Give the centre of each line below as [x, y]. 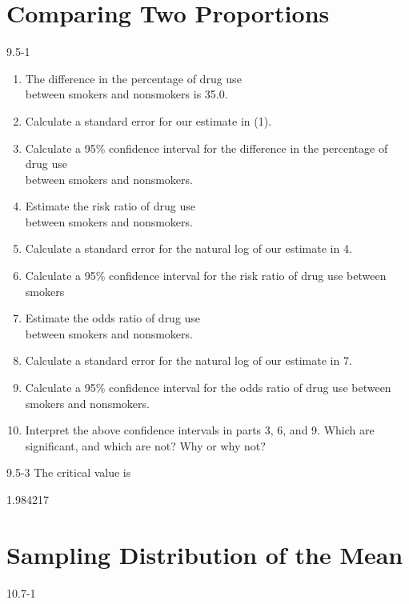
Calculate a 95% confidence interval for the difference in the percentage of [207, 148]
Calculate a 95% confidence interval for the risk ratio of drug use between [206, 276]
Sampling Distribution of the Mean [205, 554]
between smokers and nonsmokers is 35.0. [126, 94]
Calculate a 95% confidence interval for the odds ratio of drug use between [208, 388]
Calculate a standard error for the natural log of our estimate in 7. [188, 360]
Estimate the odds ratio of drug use [113, 318]
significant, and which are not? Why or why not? [145, 445]
